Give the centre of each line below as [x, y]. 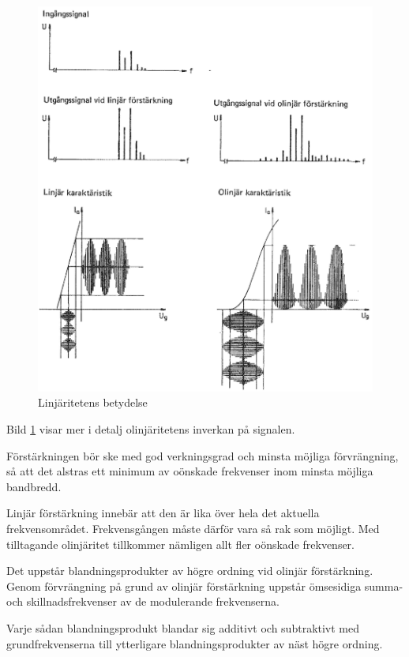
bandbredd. [34, 486]
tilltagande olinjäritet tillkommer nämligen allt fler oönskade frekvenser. [180, 544]
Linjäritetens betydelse [93, 402]
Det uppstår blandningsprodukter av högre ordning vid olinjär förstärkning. [190, 571]
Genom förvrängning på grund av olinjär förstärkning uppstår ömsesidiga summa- [205, 586]
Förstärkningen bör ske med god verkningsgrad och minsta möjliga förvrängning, [203, 455]
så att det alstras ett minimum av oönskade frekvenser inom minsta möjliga [190, 471]
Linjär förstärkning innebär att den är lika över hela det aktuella [163, 513]
